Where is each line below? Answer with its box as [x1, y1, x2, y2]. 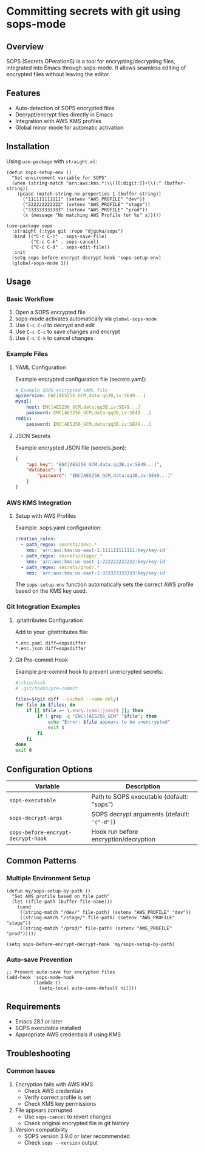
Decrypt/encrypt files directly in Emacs [15, 111, 114, 118]
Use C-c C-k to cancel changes [15, 334, 93, 342]
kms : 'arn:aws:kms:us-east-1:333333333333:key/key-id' [26, 570, 168, 576]
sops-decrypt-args [9, 815, 63, 822]
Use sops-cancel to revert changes [24, 1113, 112, 1120]
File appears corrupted [15, 1106, 73, 1114]
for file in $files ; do [15, 702, 76, 708]
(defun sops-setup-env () [6, 169, 72, 175]
